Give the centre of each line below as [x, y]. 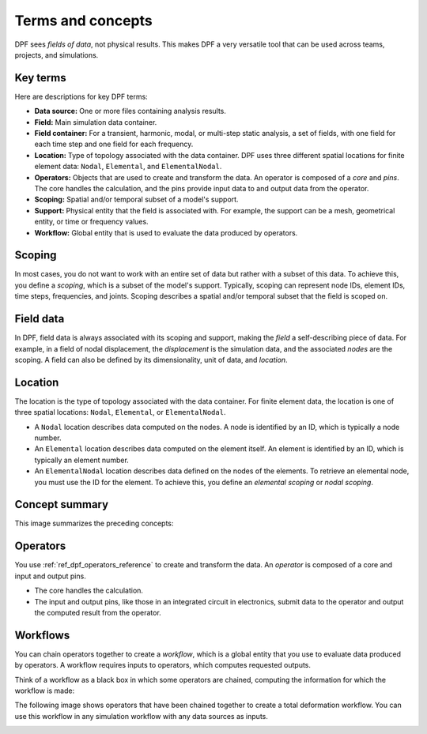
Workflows [42, 635]
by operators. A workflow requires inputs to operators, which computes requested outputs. [163, 665]
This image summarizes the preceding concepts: [94, 523]
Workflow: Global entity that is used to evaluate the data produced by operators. [166, 232]
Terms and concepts [84, 21]
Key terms [40, 78]
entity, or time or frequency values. [92, 222]
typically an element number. [82, 460]
